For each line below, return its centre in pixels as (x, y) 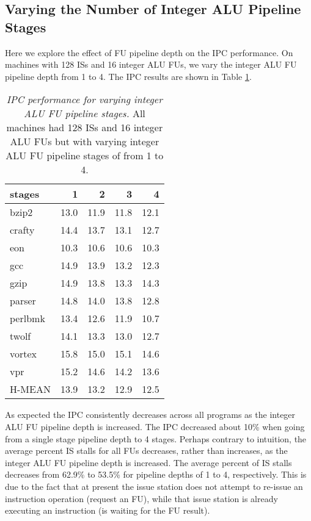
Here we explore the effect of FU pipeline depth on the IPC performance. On (149, 52)
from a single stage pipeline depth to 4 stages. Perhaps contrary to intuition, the (156, 438)
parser (23, 301)
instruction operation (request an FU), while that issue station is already (141, 498)
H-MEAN (30, 389)
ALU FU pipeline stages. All (84, 113)
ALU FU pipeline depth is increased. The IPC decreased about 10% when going (155, 426)
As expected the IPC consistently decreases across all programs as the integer (150, 415)
